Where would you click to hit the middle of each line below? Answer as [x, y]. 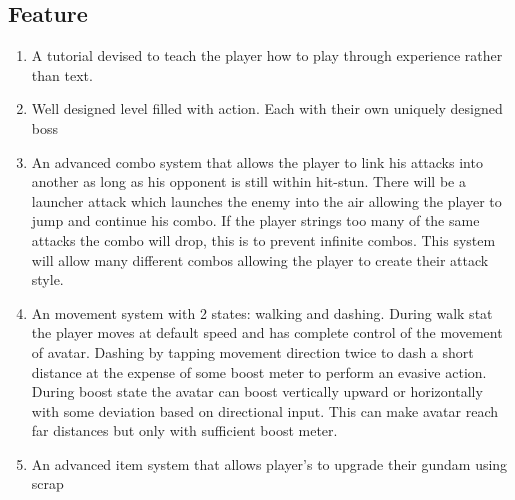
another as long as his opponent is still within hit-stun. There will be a [248, 181]
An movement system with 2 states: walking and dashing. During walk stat [262, 312]
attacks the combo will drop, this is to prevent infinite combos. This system [263, 239]
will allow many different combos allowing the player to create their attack [260, 259]
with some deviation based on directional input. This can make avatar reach [265, 410]
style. [47, 279]
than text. [62, 74]
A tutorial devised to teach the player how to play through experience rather [267, 55]
